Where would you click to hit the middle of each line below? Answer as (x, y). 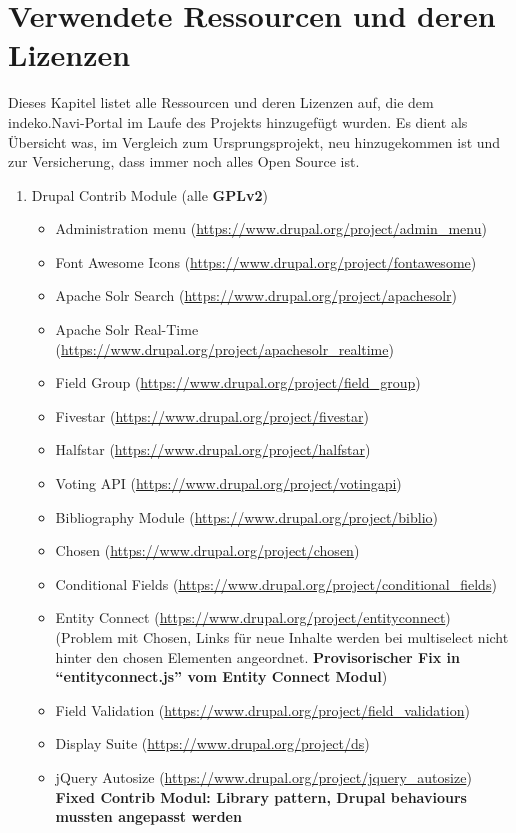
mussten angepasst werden (148, 816)
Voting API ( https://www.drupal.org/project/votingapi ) (228, 483)
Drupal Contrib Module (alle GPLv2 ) (149, 194)
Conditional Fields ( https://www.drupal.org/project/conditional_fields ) (276, 583)
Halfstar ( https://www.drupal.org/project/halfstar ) (213, 449)
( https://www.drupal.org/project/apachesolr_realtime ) (224, 348)
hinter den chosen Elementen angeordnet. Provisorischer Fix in (257, 656)
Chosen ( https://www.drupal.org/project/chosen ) (207, 550)
